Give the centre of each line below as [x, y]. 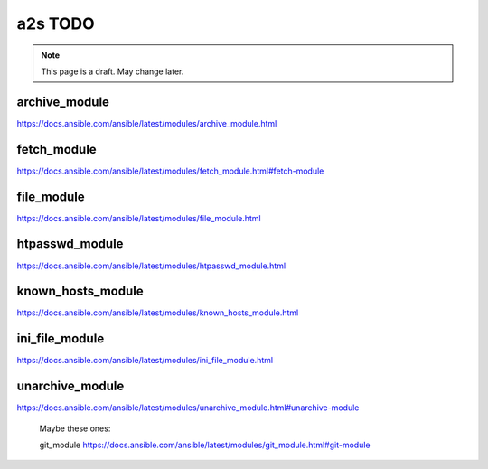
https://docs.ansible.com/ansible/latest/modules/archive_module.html [147, 123]
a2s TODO [56, 23]
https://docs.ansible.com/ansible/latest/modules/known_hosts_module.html [158, 313]
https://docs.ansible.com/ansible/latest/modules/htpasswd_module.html [151, 266]
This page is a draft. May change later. [113, 71]
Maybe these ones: [75, 428]
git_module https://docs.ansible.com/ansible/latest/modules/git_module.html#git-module [205, 445]
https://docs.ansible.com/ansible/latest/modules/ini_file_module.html [145, 361]
